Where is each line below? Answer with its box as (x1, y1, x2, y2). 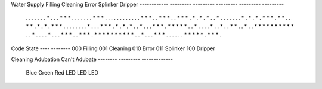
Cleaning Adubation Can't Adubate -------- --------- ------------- (11, 56, 173, 63)
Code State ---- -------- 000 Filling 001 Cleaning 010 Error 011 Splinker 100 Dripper (11, 45, 216, 52)
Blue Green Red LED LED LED (26, 69, 98, 76)
